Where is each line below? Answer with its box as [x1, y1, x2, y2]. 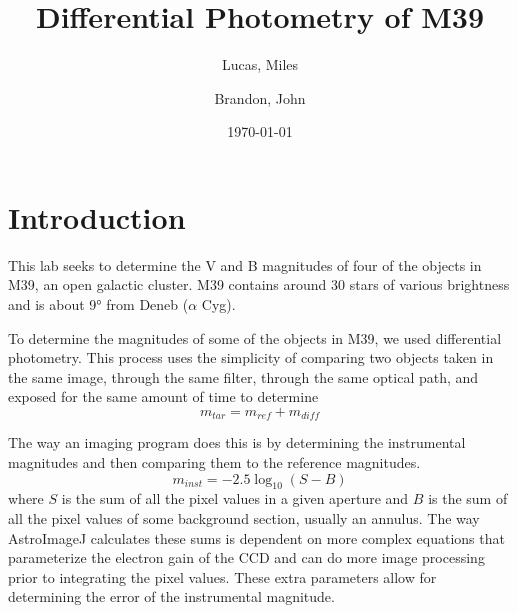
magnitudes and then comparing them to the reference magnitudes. [8, 452, 421, 473]
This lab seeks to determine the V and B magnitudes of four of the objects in [8, 254, 482, 275]
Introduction [8, 196, 186, 237]
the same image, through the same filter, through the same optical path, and [8, 366, 479, 387]
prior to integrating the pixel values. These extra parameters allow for [8, 566, 437, 587]
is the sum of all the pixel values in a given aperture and [61, 488, 409, 509]
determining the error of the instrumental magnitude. [8, 586, 335, 607]
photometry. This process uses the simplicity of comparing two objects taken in [8, 347, 494, 368]
